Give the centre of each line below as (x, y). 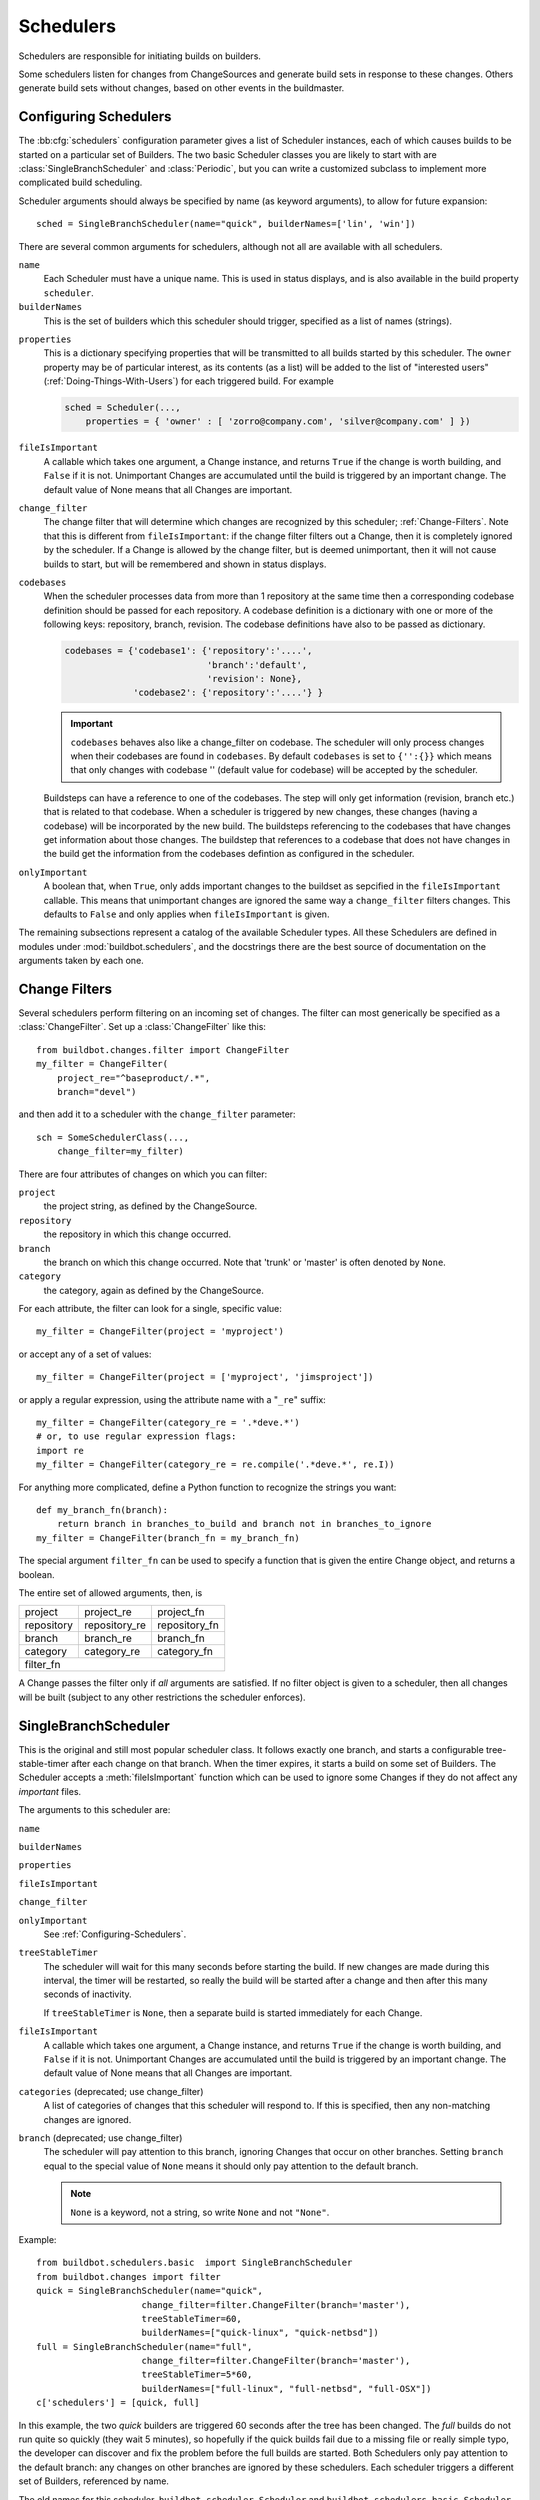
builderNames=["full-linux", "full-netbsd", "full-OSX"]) (286, 2388)
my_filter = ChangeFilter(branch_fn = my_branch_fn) (168, 1538)
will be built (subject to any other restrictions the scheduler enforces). (162, 1697)
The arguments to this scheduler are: (94, 1810)
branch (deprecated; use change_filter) (100, 2138)
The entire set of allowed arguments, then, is (110, 1592)
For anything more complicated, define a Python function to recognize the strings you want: (207, 1487)
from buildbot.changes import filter (129, 2276)
